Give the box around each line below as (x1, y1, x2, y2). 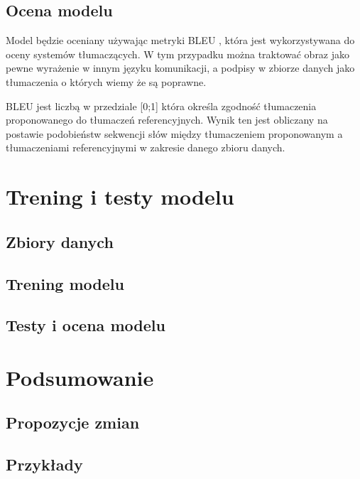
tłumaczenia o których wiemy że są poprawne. (6, 74, 207, 89)
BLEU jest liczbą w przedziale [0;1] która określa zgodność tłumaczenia (6, 98, 317, 113)
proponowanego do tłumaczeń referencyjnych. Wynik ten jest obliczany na (6, 112, 328, 127)
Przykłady (6, 453, 83, 475)
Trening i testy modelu (6, 182, 234, 211)
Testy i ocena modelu (6, 314, 165, 336)
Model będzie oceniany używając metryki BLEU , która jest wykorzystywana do (6, 33, 355, 48)
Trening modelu (6, 272, 124, 294)
